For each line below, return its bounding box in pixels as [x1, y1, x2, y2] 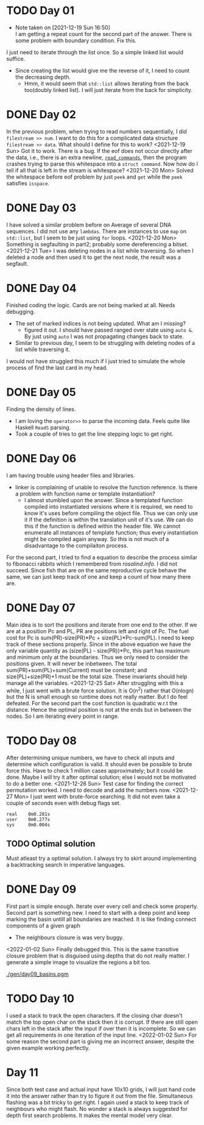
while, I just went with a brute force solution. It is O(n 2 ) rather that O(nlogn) [6, 686, 194, 694]
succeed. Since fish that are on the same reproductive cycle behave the [6, 566, 187, 573]
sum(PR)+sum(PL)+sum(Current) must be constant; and [6, 666, 147, 673]
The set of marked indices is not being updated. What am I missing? [15, 319, 186, 327]
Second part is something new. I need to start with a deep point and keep [6, 909, 190, 916]
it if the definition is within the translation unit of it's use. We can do [24, 516, 194, 523]
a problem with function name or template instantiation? [15, 490, 155, 497]
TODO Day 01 [6, 4, 75, 18]
